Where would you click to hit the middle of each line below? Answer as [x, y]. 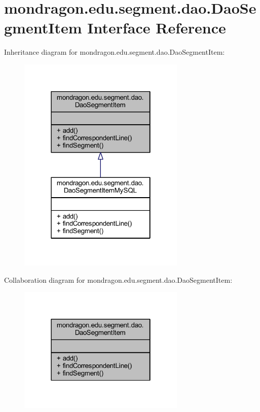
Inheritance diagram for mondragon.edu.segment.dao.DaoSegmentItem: [115, 52]
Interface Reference [157, 28]
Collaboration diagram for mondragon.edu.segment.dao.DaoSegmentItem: [118, 279]
